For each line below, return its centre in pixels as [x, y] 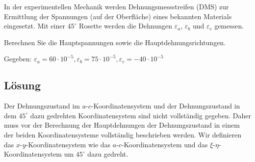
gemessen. [229, 26]
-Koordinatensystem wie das [68, 144]
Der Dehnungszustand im [42, 106]
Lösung [23, 85]
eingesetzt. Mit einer [35, 26]
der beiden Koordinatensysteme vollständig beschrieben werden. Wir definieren [123, 134]
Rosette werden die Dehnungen [126, 26]
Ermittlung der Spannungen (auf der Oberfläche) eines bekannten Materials [118, 16]
